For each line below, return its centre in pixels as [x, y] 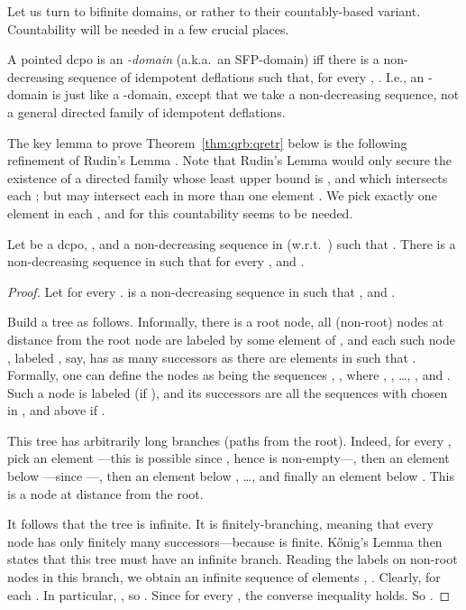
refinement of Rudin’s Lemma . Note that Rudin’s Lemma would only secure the [230, 160]
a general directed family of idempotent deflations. [146, 111]
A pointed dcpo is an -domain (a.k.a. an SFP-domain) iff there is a [193, 59]
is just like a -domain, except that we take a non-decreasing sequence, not [256, 94]
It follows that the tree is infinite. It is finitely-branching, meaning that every [220, 524]
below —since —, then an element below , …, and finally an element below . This [231, 476]
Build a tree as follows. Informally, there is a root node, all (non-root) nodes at [226, 322]
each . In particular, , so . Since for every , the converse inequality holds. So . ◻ [229, 594]
